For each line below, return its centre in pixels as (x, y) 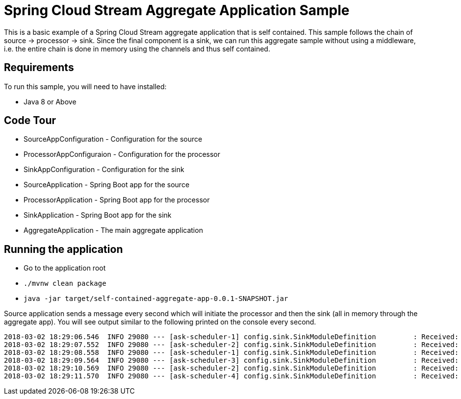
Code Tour (30, 121)
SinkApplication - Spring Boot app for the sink (98, 215)
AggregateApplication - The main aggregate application (113, 230)
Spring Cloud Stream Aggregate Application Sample (177, 10)
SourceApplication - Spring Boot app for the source (107, 185)
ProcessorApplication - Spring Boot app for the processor (117, 200)
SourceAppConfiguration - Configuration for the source (113, 139)
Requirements (39, 68)
